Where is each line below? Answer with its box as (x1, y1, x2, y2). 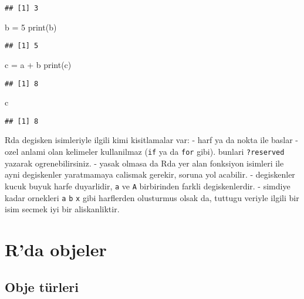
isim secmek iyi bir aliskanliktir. (5, 203, 120, 215)
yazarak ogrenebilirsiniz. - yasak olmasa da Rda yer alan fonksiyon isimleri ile (5, 157, 284, 169)
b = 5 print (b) (5, 21, 57, 33)
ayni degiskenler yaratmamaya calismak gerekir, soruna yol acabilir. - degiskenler (5, 168, 295, 181)
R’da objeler (5, 237, 107, 261)
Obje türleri (5, 277, 79, 295)
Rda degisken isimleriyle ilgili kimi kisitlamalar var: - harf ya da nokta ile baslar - (5, 134, 299, 146)
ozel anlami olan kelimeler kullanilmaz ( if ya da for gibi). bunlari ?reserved (5, 145, 285, 157)
